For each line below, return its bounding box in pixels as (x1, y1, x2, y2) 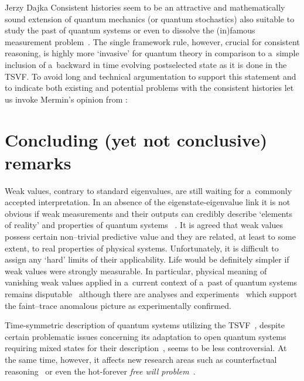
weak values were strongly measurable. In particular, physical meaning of (5, 264, 267, 277)
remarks (5, 150, 71, 174)
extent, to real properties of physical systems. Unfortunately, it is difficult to (5, 241, 279, 254)
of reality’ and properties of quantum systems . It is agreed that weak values (5, 219, 283, 231)
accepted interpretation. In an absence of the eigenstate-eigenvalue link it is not (5, 196, 291, 208)
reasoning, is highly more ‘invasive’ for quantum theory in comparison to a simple (5, 47, 299, 59)
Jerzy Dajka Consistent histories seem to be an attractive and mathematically (5, 1, 285, 13)
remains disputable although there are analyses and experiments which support (5, 288, 298, 300)
